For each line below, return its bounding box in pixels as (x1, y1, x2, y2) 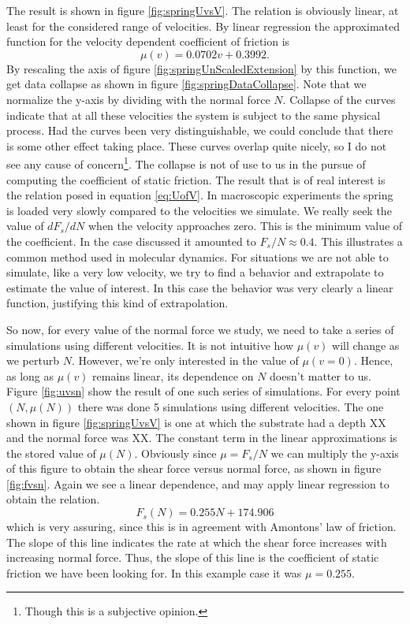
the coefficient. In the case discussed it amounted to (6, 232, 256, 249)
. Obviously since (134, 444, 217, 461)
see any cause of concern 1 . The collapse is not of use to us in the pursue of (6, 154, 366, 172)
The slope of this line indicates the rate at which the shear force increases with (6, 533, 387, 550)
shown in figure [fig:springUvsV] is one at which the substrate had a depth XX (6, 414, 386, 430)
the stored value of (6, 444, 96, 461)
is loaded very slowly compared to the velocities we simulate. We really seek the (6, 202, 392, 218)
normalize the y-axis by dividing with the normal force (6, 91, 270, 107)
